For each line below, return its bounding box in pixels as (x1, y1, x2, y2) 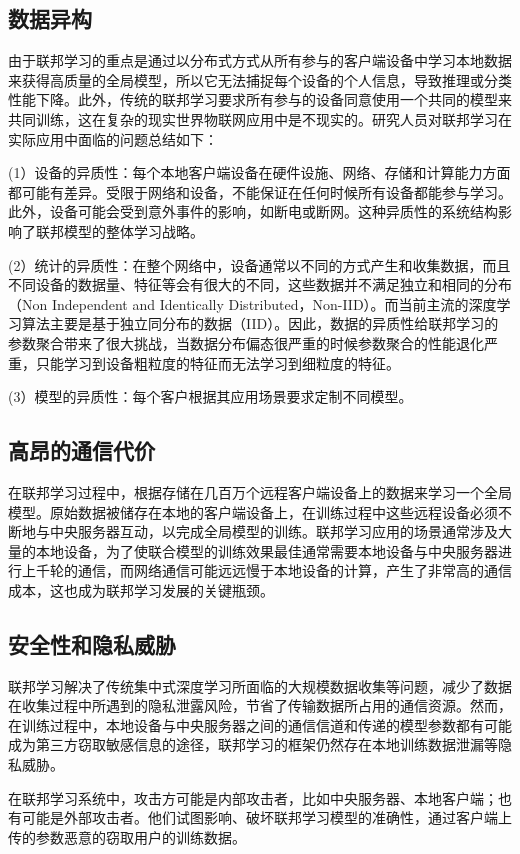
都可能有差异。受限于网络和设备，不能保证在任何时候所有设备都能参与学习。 (8, 181, 512, 202)
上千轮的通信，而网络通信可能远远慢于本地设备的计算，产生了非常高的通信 (21, 560, 512, 581)
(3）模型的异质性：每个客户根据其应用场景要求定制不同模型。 (8, 386, 413, 407)
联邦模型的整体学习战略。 (35, 220, 204, 241)
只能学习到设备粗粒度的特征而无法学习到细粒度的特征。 (35, 352, 400, 373)
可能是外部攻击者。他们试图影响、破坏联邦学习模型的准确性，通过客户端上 (21, 807, 512, 828)
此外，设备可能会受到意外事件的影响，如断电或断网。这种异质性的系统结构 (8, 201, 498, 222)
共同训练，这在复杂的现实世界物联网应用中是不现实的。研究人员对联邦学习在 (8, 108, 512, 129)
